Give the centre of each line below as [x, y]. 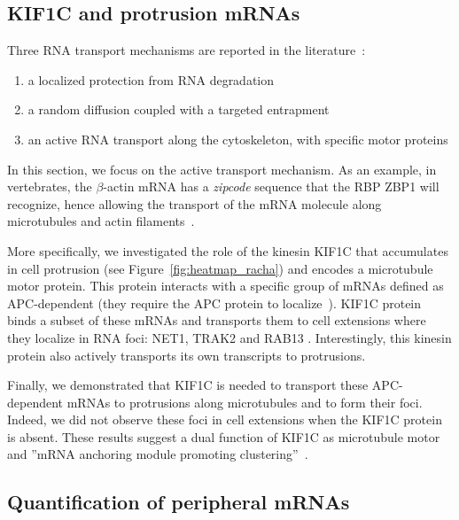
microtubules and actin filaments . [101, 221]
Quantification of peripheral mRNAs [179, 502]
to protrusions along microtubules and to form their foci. [268, 402]
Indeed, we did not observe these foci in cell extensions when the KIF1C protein [225, 419]
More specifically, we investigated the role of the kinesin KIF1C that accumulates [228, 250]
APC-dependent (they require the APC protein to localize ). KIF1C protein [214, 303]
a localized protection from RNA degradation [151, 79]
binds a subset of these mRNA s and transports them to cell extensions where [217, 320]
